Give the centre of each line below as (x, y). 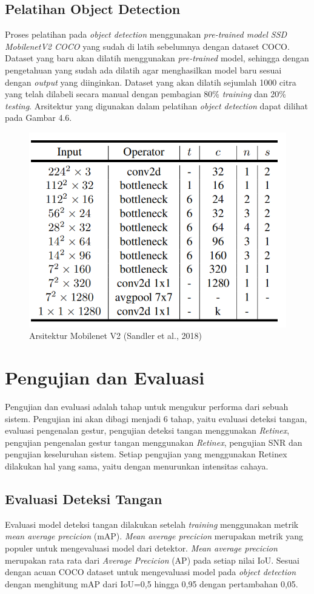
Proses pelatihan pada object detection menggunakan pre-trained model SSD (146, 34)
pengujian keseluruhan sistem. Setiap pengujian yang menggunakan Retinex (146, 454)
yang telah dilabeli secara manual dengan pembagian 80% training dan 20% (146, 94)
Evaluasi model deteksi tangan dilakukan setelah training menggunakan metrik (152, 524)
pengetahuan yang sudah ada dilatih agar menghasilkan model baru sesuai (143, 70)
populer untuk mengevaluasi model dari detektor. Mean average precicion (141, 548)
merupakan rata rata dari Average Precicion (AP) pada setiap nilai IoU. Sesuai (152, 560)
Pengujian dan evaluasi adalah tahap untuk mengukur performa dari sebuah (147, 406)
